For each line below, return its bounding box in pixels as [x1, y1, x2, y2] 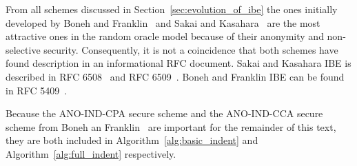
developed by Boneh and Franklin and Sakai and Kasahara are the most [6, 15, 320, 30]
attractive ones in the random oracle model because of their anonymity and [6, 29, 324, 43]
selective [6, 42, 41, 56]
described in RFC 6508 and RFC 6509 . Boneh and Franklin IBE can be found [6, 69, 345, 83]
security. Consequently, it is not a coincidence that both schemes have [43, 42, 338, 56]
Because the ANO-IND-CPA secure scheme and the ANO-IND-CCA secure [6, 106, 323, 121]
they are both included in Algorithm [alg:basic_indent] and [6, 133, 258, 147]
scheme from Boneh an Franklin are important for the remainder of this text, [6, 119, 336, 134]
